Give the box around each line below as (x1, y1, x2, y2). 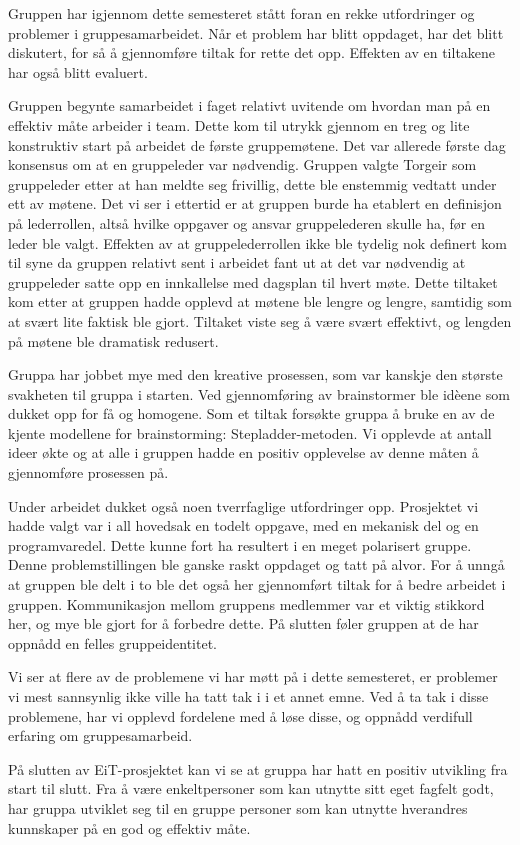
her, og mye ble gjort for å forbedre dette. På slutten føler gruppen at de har (8, 613, 479, 634)
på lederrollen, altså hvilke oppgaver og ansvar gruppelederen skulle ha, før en (8, 212, 485, 233)
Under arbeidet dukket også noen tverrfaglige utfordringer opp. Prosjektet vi (8, 495, 479, 516)
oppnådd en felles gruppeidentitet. (8, 632, 217, 653)
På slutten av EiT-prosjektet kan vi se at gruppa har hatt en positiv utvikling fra (8, 758, 508, 779)
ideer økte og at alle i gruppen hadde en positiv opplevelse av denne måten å (8, 442, 479, 463)
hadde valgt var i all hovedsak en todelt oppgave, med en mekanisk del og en (8, 515, 479, 536)
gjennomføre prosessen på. (8, 462, 169, 483)
